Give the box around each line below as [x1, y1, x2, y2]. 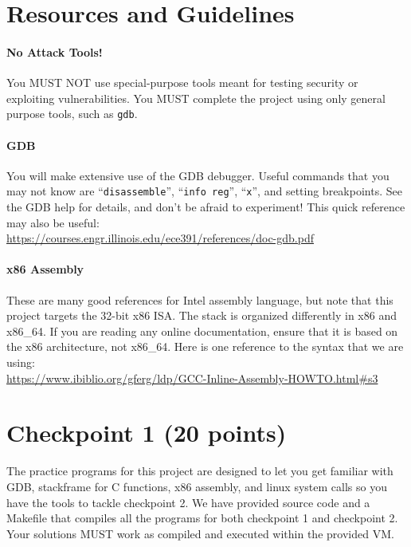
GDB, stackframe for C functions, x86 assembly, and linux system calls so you [6, 478, 387, 494]
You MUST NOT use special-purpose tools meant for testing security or [6, 74, 358, 91]
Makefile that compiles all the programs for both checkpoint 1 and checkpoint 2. [6, 510, 398, 526]
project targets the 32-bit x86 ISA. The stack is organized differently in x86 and [6, 307, 397, 324]
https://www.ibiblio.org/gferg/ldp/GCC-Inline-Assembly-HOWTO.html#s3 [6, 369, 378, 386]
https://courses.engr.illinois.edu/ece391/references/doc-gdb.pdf [6, 230, 314, 246]
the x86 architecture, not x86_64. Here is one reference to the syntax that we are [6, 338, 404, 355]
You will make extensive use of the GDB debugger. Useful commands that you [6, 167, 389, 183]
